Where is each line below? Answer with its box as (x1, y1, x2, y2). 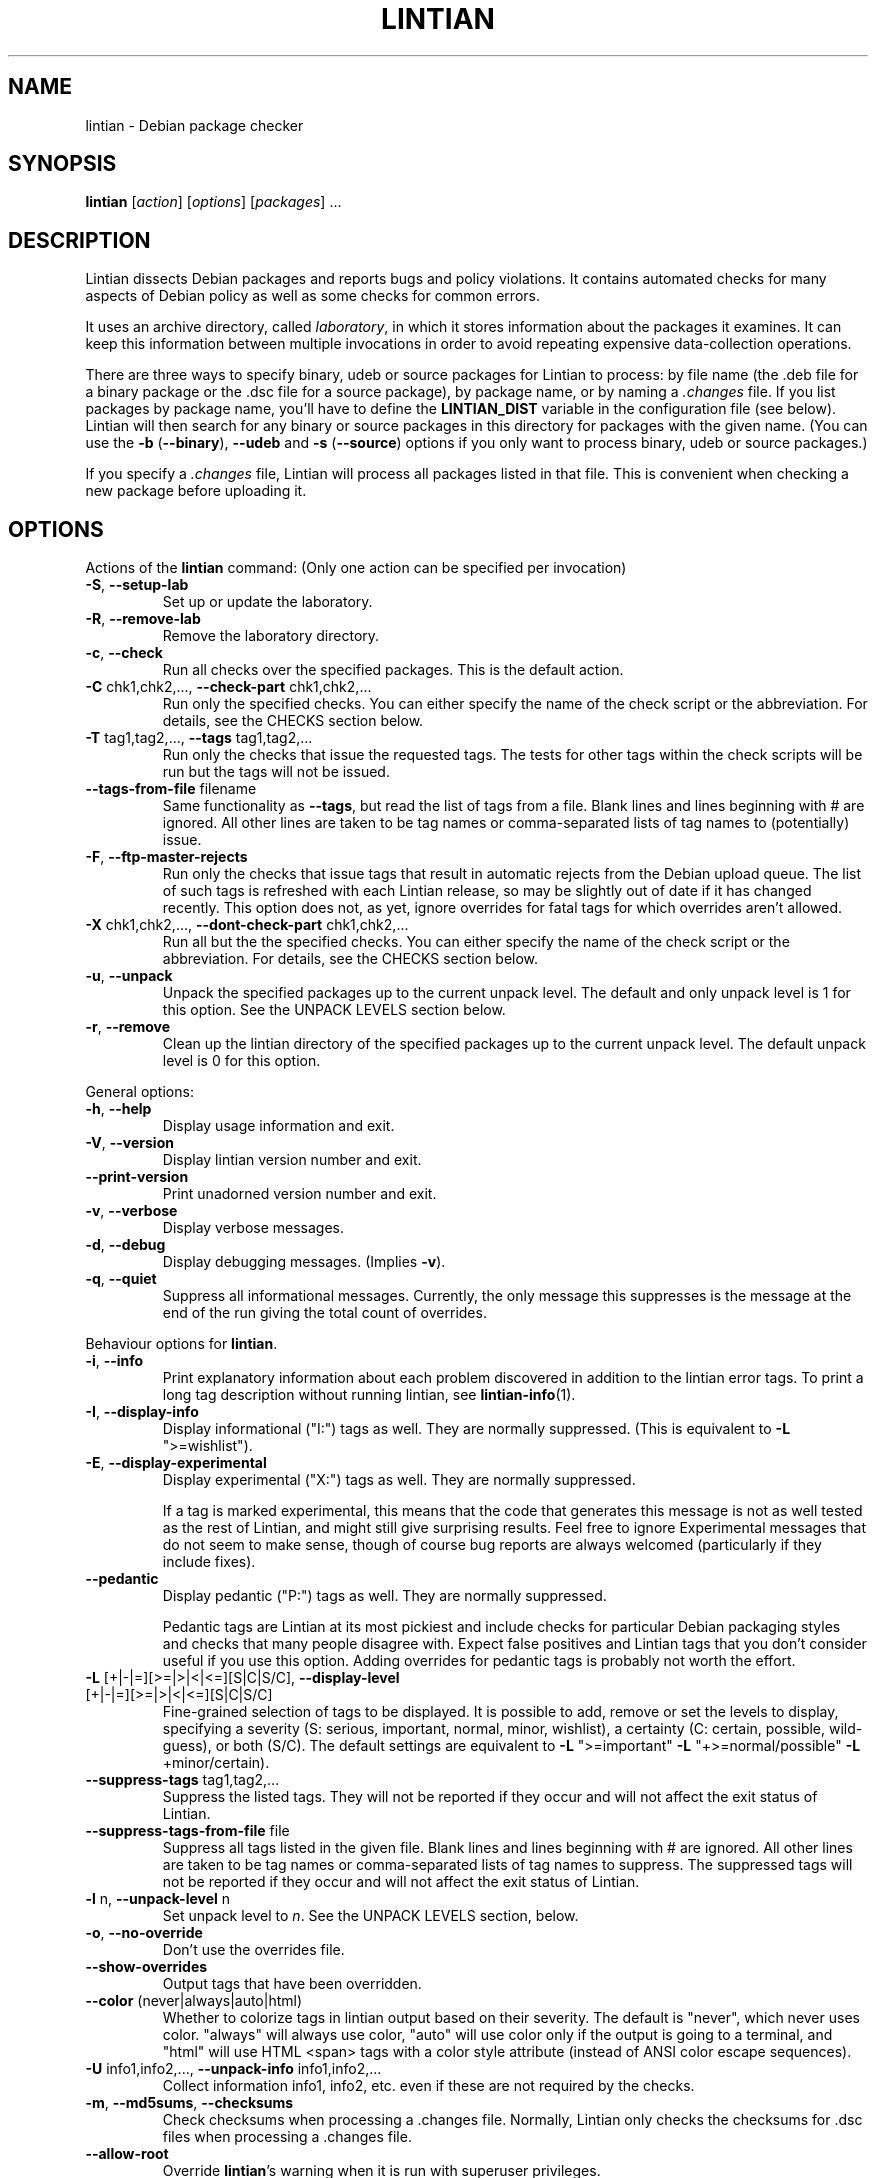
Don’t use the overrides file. (162, 1941, 345, 1959)
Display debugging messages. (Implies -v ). (162, 1253, 446, 1271)
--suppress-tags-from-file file (85, 1822, 290, 1840)
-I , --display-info (85, 1403, 199, 1421)
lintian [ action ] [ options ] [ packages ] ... (85, 193, 342, 211)
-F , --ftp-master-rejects (85, 848, 248, 866)
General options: (85, 1083, 194, 1101)
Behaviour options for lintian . (85, 1335, 278, 1353)
